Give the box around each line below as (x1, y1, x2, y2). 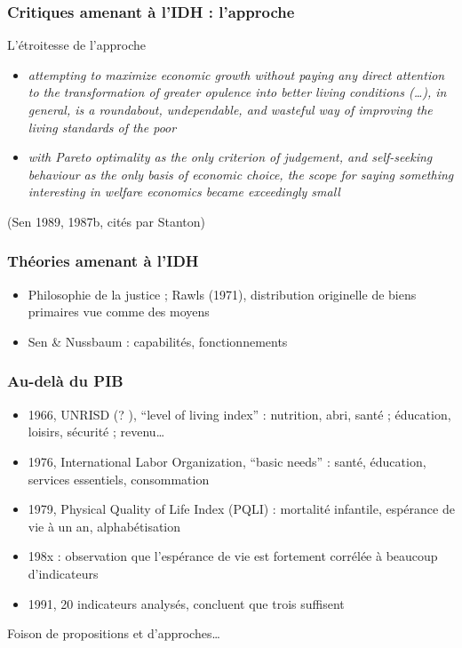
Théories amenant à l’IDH (7, 250, 199, 272)
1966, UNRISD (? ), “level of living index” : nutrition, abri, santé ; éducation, (28, 404, 451, 423)
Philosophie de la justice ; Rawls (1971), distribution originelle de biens (28, 284, 417, 303)
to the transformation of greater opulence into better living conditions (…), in (28, 83, 447, 101)
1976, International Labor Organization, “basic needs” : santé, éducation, (28, 452, 426, 470)
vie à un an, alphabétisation (28, 516, 181, 535)
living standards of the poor (28, 117, 177, 136)
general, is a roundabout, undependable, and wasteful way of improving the (28, 100, 433, 118)
